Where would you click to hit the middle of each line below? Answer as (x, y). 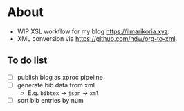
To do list (27, 61)
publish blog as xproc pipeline (60, 77)
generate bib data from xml (56, 85)
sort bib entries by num (50, 100)
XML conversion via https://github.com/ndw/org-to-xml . (97, 38)
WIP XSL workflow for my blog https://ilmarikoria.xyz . (93, 31)
